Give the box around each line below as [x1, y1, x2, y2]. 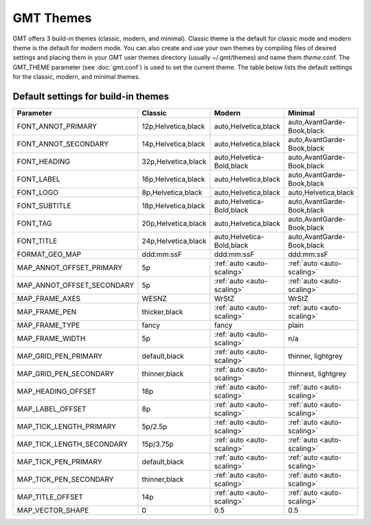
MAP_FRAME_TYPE [16, 320, 80, 330]
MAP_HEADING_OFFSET [16, 387, 96, 396]
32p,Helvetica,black [142, 157, 207, 166]
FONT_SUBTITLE [16, 201, 71, 211]
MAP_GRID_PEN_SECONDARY [16, 369, 115, 379]
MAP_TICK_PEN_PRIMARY [16, 457, 102, 467]
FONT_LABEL [16, 175, 60, 184]
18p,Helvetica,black [142, 201, 205, 211]
